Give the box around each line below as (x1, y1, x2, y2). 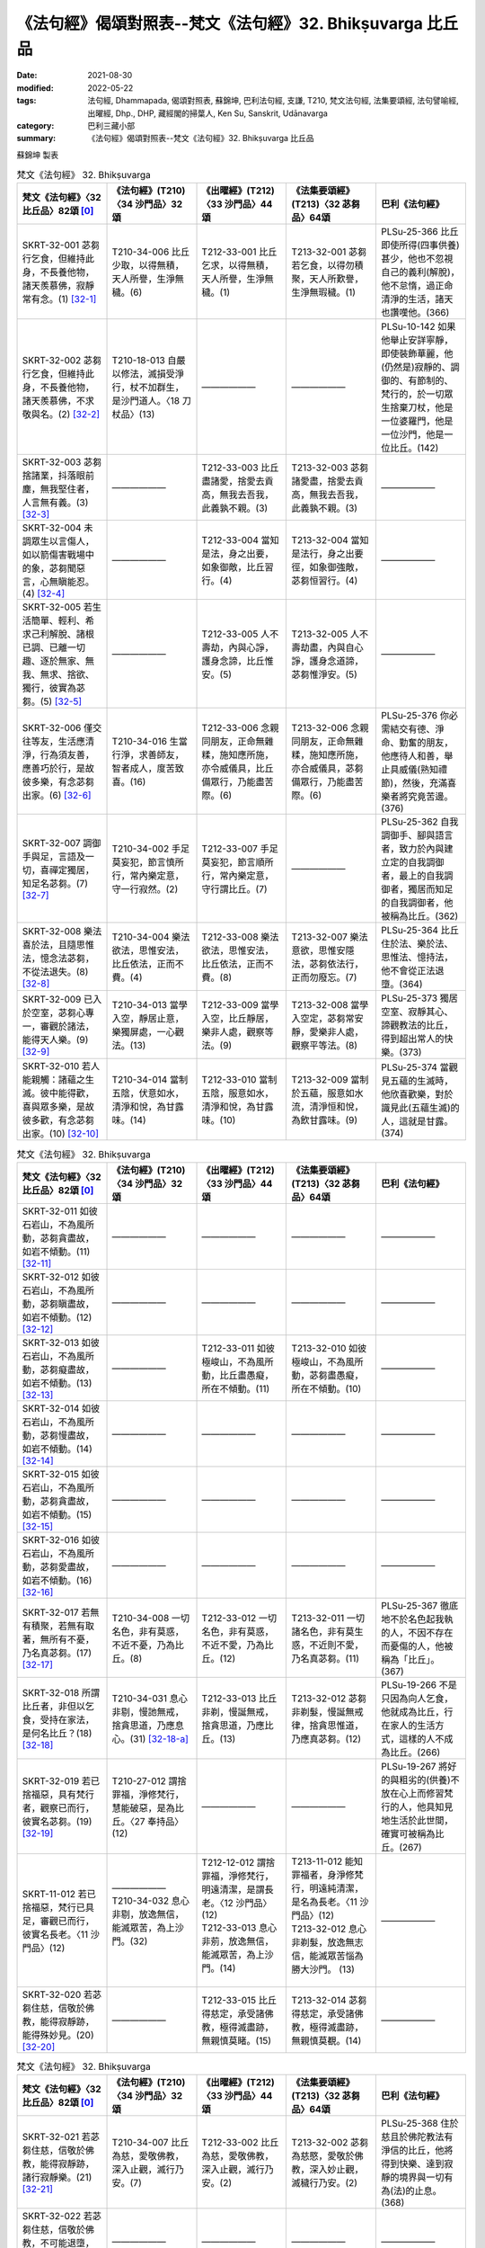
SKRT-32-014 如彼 (22, 1402, 101, 1414)
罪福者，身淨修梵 (291, 1869, 364, 1881)
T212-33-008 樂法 (201, 931, 279, 943)
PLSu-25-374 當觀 (380, 1061, 458, 1074)
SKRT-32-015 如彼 (22, 1467, 100, 1480)
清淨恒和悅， (309, 1101, 364, 1113)
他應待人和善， (380, 750, 445, 763)
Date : (16, 70, 38, 81)
